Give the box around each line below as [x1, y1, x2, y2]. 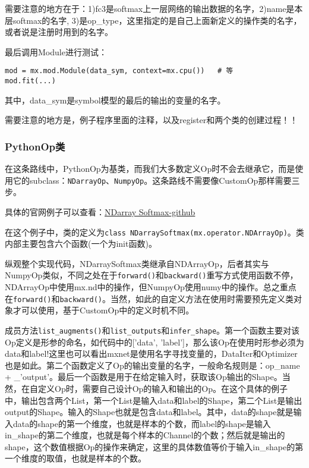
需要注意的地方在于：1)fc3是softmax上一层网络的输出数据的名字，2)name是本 [5, 2, 303, 14]
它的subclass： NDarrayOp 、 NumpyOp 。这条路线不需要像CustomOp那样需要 [12, 174, 292, 186]
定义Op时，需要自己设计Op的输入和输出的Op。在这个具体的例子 [37, 382, 288, 394]
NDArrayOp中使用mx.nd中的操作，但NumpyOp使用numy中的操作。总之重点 [5, 281, 297, 293]
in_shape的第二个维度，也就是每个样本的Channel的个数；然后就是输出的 [5, 429, 285, 441]
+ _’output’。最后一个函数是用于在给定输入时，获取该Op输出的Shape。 [5, 370, 282, 383]
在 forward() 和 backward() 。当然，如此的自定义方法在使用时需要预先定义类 [5, 292, 294, 304]
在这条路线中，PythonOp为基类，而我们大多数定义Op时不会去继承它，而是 [5, 162, 295, 175]
